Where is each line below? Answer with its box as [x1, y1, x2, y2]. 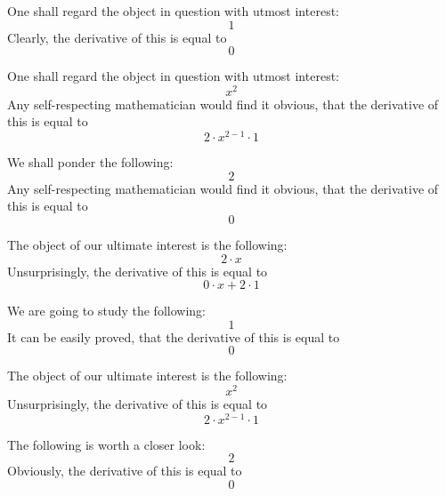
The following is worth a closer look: [7, 435, 206, 453]
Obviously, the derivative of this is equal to [7, 461, 242, 480]
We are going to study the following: [7, 301, 206, 320]
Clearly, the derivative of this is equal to [7, 28, 227, 46]
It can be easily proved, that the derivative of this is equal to [7, 327, 340, 346]
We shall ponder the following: [7, 153, 174, 172]
